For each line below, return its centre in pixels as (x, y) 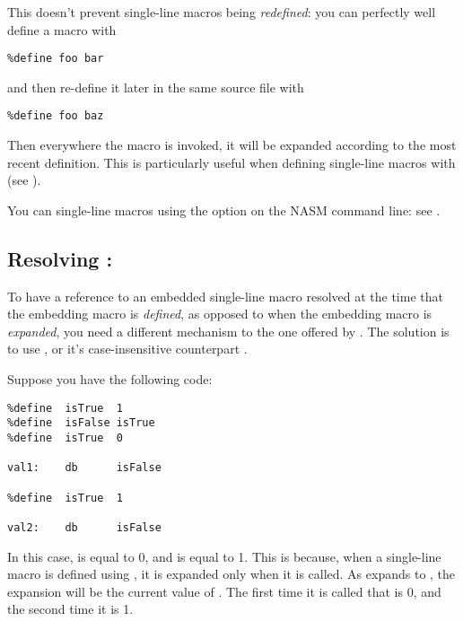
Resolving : (60, 258)
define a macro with (62, 29)
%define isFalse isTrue (81, 423)
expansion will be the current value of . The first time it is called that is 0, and (224, 591)
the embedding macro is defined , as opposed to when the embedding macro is (220, 314)
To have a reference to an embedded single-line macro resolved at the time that (225, 296)
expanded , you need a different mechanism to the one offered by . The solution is (228, 331)
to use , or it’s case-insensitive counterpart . (127, 349)
